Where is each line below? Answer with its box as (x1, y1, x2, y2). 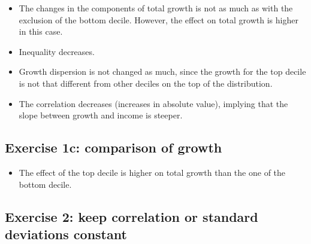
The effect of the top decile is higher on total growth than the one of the (19, 166, 286, 178)
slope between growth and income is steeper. (19, 109, 183, 121)
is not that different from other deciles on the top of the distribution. (19, 77, 273, 89)
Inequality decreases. (19, 45, 95, 57)
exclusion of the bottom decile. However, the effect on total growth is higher (19, 13, 298, 26)
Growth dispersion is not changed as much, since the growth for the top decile (19, 65, 306, 78)
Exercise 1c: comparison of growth (5, 138, 222, 157)
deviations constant (5, 224, 127, 243)
